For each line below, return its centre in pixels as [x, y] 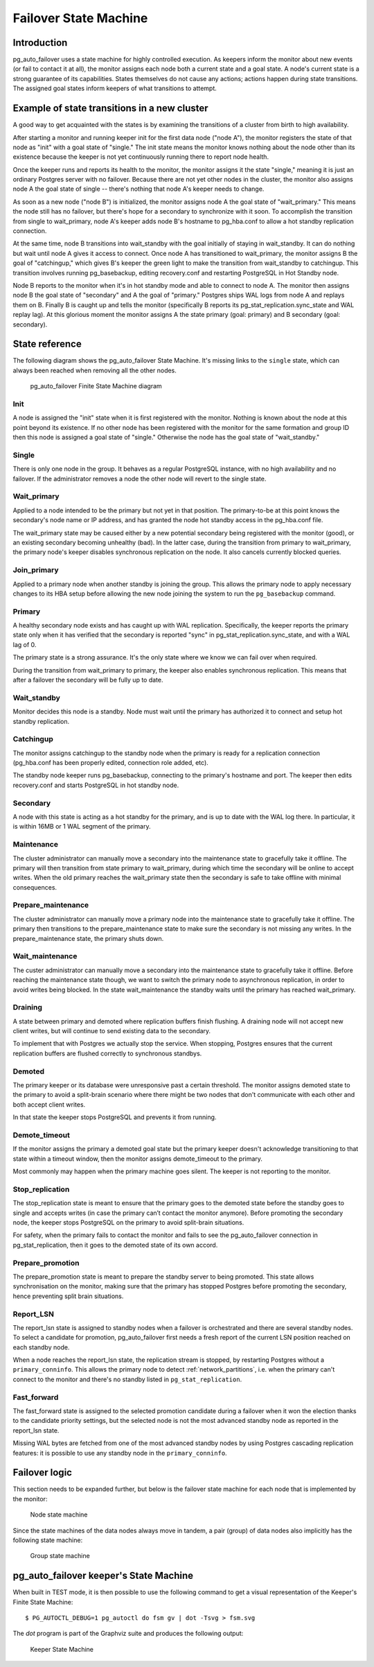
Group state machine [60, 1556]
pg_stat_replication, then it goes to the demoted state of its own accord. [115, 1245]
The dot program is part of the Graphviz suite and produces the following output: [128, 1634]
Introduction [40, 43]
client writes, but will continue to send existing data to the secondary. [112, 1031]
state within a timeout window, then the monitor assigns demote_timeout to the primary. [138, 1159]
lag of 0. [25, 644]
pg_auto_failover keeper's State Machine [103, 1576]
